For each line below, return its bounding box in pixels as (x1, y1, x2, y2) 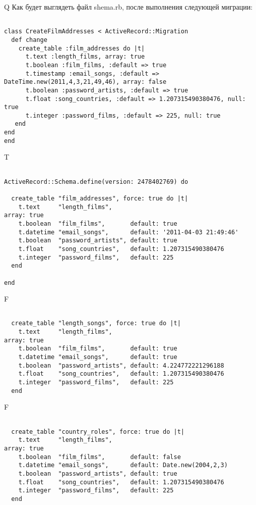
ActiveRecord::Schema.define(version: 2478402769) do (4, 178, 188, 185)
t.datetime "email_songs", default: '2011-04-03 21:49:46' (18, 228, 239, 236)
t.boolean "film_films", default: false (18, 453, 181, 461)
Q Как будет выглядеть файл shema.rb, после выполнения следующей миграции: (4, 2, 253, 12)
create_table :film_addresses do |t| (18, 44, 145, 52)
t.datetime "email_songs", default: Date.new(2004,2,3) (18, 462, 228, 469)
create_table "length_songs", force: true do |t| (11, 320, 181, 327)
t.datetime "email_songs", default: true (18, 353, 177, 361)
